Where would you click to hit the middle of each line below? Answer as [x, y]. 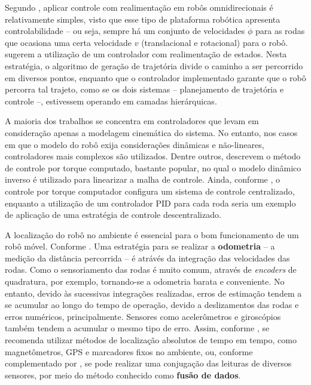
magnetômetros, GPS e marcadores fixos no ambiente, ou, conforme [129, 351]
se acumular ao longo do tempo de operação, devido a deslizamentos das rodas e [152, 305]
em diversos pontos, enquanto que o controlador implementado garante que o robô [155, 77]
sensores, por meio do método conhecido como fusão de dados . [123, 375]
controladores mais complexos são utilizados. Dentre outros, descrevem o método [153, 156]
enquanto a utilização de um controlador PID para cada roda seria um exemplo [150, 203]
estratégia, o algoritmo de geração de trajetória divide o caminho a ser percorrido [154, 65]
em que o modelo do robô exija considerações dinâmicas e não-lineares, [135, 144]
